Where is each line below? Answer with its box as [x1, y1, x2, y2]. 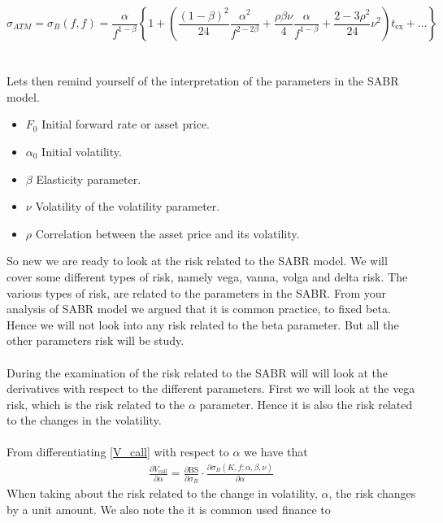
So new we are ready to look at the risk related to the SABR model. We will [7, 252, 388, 269]
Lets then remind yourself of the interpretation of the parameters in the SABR [7, 72, 399, 89]
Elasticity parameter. [36, 170, 141, 187]
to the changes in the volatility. [7, 412, 162, 429]
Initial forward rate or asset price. [41, 115, 211, 133]
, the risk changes [328, 485, 416, 502]
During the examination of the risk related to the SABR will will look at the [7, 364, 389, 381]
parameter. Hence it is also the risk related [199, 395, 413, 412]
